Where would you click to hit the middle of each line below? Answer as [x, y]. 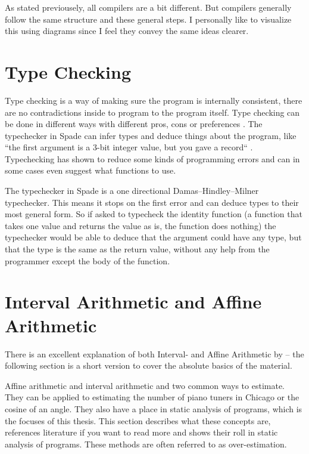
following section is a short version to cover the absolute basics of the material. [149, 365]
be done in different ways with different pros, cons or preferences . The [134, 124]
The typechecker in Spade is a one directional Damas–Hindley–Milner [132, 191]
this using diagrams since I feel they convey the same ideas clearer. [127, 31]
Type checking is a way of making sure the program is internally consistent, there [154, 100]
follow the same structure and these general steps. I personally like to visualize [148, 19]
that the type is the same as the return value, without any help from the [137, 249]
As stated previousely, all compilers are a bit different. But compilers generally [148, 7]
